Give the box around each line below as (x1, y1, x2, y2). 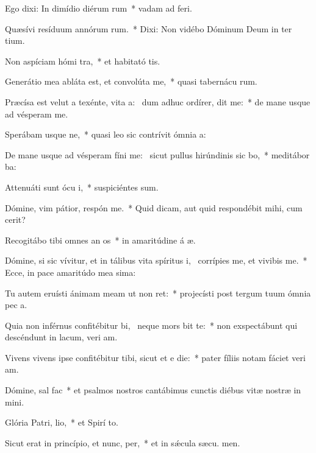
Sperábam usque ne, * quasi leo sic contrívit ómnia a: (5, 128, 206, 141)
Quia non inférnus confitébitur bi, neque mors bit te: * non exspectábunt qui (5, 318, 298, 331)
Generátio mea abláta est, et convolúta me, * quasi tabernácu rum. (5, 75, 257, 88)
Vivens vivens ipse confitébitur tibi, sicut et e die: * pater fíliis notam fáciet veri (5, 351, 306, 363)
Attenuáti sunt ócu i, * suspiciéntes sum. (5, 180, 159, 193)
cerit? (5, 213, 26, 226)
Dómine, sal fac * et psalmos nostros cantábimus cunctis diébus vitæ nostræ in (5, 384, 301, 396)
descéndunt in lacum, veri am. (5, 331, 118, 343)
